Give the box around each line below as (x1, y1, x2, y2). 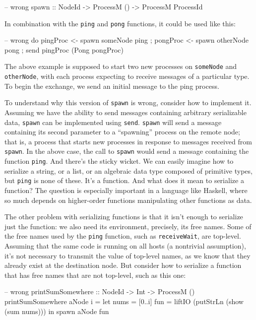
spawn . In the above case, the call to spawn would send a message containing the (4, 146, 249, 156)
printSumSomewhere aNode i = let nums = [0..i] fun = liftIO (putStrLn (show (4, 296, 244, 306)
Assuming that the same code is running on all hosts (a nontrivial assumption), (4, 241, 246, 251)
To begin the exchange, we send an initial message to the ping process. (4, 80, 219, 91)
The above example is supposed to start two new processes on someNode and (4, 61, 237, 71)
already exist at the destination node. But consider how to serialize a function (4, 260, 242, 270)
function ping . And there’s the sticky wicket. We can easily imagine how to (4, 156, 234, 166)
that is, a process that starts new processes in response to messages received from (4, 136, 252, 146)
